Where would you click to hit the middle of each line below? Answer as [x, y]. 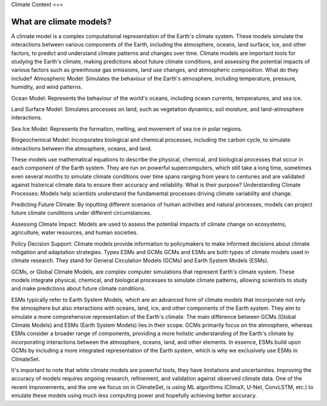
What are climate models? [61, 21]
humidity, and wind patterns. [47, 87]
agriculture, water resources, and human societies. [75, 232]
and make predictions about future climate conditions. [79, 289]
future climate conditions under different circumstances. [81, 213]
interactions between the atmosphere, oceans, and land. [82, 148]
